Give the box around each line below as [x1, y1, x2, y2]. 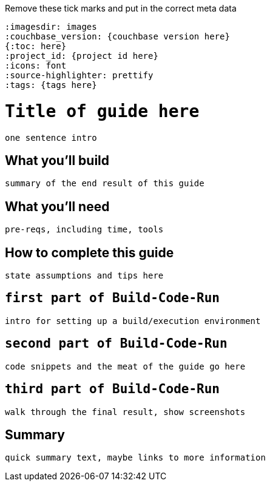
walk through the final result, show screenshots [5, 407, 246, 417]
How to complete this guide [5, 245, 174, 260]
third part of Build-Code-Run [5, 382, 220, 397]
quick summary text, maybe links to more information [5, 453, 266, 463]
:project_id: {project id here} [5, 51, 158, 61]
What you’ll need [5, 198, 110, 214]
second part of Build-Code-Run [5, 336, 228, 351]
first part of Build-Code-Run [5, 291, 220, 306]
